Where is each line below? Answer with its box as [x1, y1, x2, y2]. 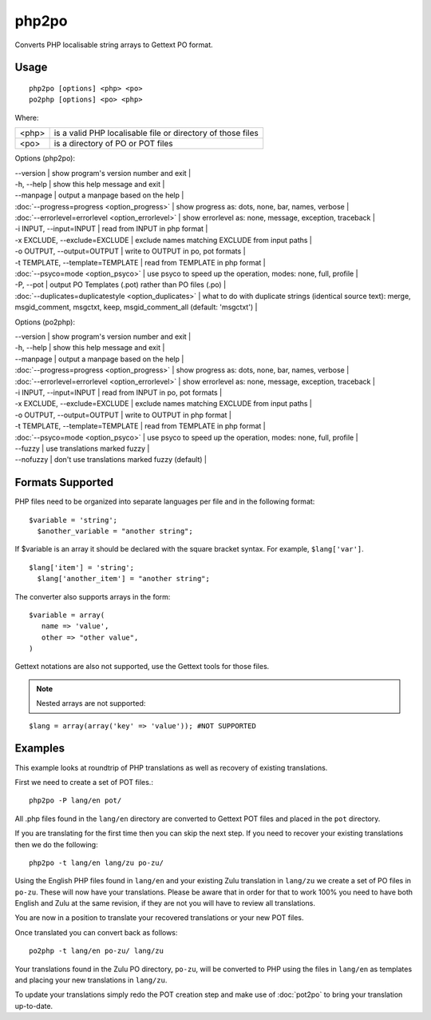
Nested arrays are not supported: [36, 699, 146, 708]
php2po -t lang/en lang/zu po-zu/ [29, 858, 164, 867]
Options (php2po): [14, 153, 76, 163]
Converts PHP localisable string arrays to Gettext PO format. [14, 40, 213, 50]
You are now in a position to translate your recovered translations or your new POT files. [14, 913, 304, 922]
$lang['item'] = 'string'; [29, 563, 135, 572]
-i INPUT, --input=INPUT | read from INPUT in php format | [14, 224, 208, 233]
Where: [14, 113, 39, 122]
